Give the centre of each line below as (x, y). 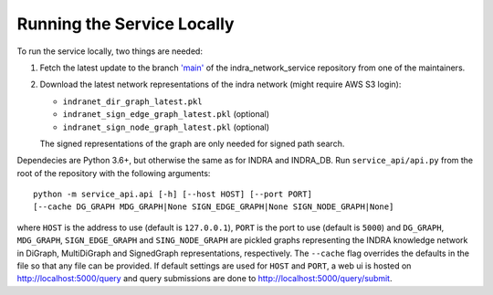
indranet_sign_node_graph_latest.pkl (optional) (166, 127)
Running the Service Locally (126, 24)
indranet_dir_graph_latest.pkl (132, 101)
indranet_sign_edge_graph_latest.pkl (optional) (166, 114)
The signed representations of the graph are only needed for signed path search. (192, 143)
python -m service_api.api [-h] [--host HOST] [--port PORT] (173, 195)
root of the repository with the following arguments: (114, 173)
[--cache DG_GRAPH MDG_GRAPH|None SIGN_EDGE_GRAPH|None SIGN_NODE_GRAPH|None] (214, 207)
